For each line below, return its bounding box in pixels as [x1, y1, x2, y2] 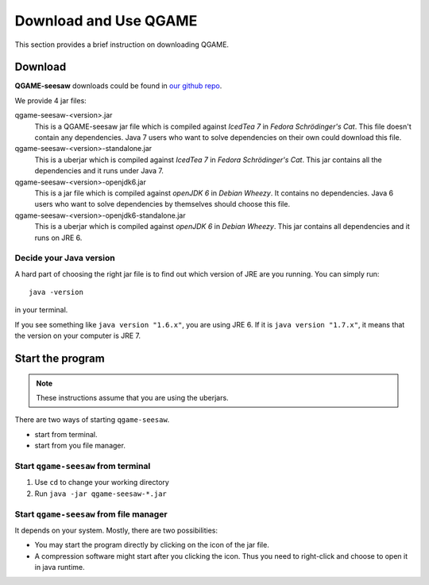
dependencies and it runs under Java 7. [34, 166, 164, 176]
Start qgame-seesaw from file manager [14, 509, 168, 520]
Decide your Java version [14, 253, 115, 264]
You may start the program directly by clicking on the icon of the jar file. [34, 540, 269, 550]
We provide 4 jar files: [14, 95, 87, 105]
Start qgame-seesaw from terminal [14, 460, 151, 471]
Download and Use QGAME [14, 12, 198, 29]
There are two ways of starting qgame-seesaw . [14, 415, 170, 424]
